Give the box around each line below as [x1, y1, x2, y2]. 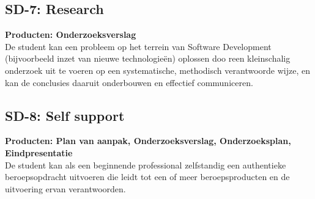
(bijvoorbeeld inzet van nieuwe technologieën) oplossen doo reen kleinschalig [5, 52, 291, 65]
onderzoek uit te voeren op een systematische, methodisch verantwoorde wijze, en [5, 63, 310, 76]
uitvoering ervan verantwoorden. [5, 182, 126, 195]
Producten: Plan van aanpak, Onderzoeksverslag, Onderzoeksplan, [5, 134, 291, 147]
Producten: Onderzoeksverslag [5, 28, 136, 41]
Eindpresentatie [5, 146, 73, 159]
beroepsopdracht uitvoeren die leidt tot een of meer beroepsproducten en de [5, 170, 290, 183]
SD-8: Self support [5, 106, 125, 125]
